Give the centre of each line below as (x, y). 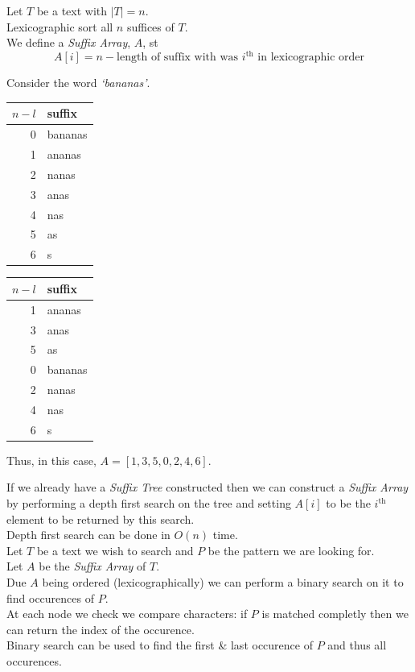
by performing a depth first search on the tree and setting (149, 503)
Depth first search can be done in (88, 535)
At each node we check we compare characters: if (127, 614)
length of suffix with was (178, 58)
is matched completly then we (335, 614)
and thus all (357, 645)
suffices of (150, 26)
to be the (348, 503)
